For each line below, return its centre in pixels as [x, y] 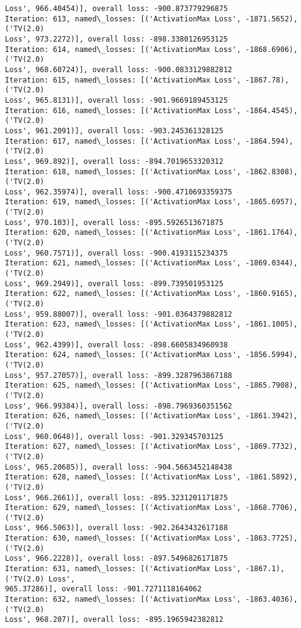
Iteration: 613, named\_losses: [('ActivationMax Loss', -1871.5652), [151, 19]
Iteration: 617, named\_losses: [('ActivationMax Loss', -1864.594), [149, 141]
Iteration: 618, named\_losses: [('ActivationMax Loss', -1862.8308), [151, 172]
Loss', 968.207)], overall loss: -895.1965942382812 [114, 620]
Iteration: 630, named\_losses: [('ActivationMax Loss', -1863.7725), [151, 538]
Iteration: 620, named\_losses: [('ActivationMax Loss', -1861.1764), [151, 233]
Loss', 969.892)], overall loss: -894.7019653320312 [114, 161]
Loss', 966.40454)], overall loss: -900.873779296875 [117, 9]
